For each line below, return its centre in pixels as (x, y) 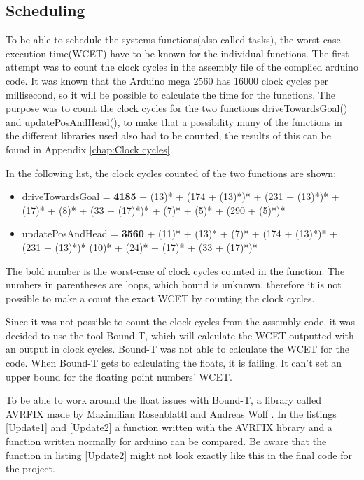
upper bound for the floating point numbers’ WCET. (119, 376)
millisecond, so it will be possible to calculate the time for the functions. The (170, 94)
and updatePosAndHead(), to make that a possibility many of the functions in (174, 121)
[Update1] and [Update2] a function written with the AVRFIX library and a (169, 427)
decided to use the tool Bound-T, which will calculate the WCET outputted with (180, 335)
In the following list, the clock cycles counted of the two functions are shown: (171, 172)
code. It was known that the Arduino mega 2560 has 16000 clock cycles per (167, 80)
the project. (30, 468)
